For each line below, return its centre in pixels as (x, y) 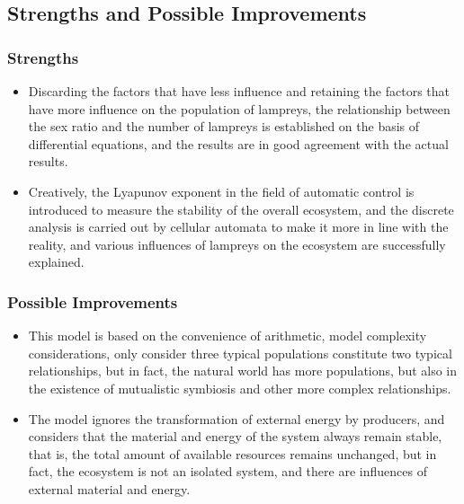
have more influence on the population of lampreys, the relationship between (239, 108)
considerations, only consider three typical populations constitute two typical (240, 353)
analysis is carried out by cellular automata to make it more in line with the (238, 227)
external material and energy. (109, 488)
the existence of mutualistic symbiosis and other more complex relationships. (240, 388)
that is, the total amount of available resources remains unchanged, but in (232, 453)
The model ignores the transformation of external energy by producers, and (236, 418)
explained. (56, 262)
